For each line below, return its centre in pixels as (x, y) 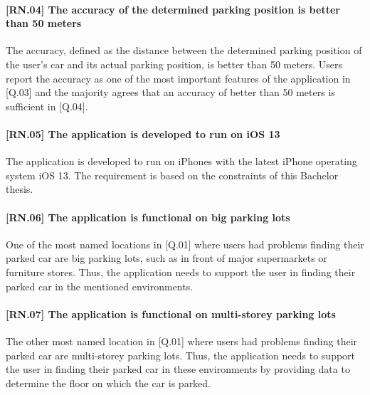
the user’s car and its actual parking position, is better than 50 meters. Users (174, 64)
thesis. (20, 189)
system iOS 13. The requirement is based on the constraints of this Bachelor (172, 175)
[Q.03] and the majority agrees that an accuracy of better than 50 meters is (170, 92)
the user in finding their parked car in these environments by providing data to (178, 369)
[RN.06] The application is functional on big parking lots (148, 217)
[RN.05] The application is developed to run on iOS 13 (143, 133)
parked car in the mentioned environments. (100, 286)
